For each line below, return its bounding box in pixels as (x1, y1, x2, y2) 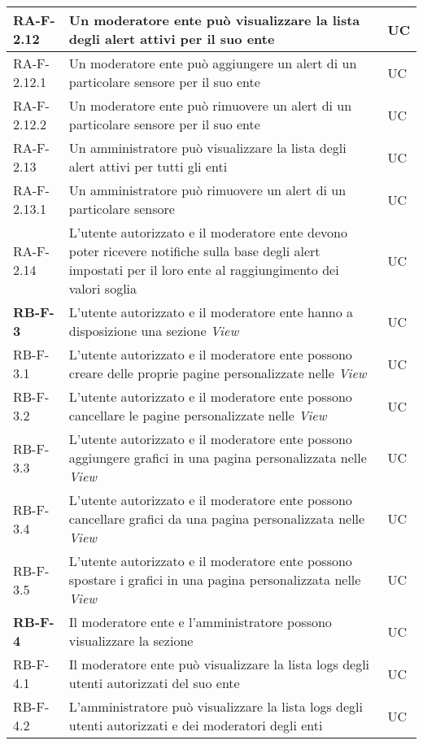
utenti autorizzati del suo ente (68, 673, 240, 692)
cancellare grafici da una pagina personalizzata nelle (68, 509, 365, 528)
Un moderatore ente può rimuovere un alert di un (68, 96, 352, 115)
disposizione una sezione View (68, 321, 239, 340)
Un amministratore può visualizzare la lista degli (68, 138, 347, 157)
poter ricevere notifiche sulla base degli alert (68, 242, 321, 260)
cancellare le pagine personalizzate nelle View (68, 406, 327, 425)
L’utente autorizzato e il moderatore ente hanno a (68, 303, 354, 321)
